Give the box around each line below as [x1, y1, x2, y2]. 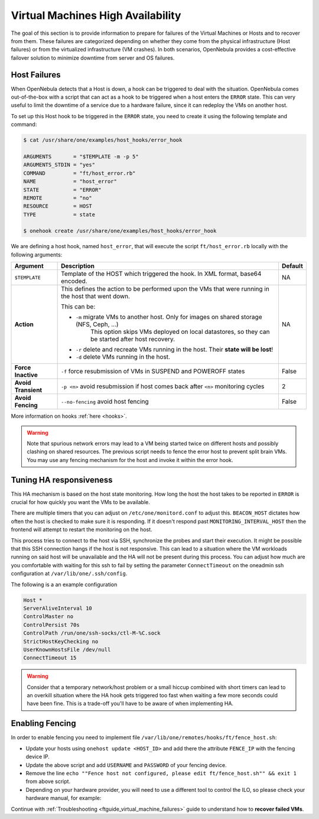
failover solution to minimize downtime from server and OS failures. [11, 54, 175, 61]
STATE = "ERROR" [23, 186, 102, 193]
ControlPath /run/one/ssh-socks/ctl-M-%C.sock [23, 630, 161, 636]
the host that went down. [61, 292, 130, 301]
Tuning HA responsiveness [11, 474, 113, 485]
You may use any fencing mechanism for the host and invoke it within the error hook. [27, 456, 233, 463]
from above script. [25, 778, 71, 785]
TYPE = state [23, 211, 96, 218]
